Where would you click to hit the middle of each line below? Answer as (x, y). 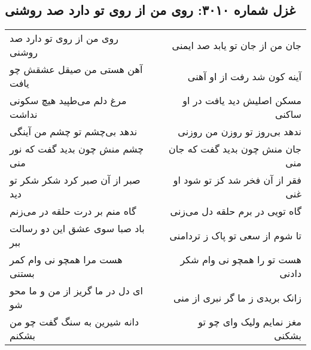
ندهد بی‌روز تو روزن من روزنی (240, 132)
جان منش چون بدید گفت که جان (235, 149)
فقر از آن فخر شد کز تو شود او (237, 180)
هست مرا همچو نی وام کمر (66, 260)
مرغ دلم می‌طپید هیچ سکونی (68, 101)
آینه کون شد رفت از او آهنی (244, 76)
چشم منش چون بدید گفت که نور (77, 149)
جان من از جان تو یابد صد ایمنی (237, 45)
